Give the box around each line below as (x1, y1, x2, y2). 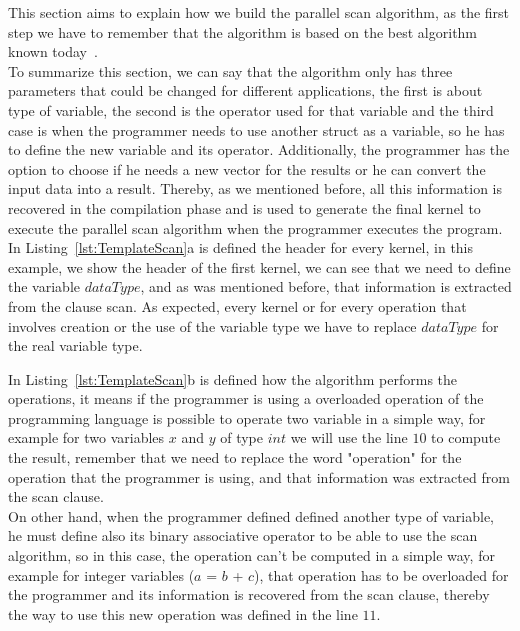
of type (220, 427, 263, 448)
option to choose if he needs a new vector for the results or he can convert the (8, 158, 486, 179)
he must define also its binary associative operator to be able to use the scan (8, 525, 478, 546)
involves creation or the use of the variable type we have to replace (8, 315, 417, 336)
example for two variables (8, 427, 165, 448)
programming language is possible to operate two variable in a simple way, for (8, 407, 486, 428)
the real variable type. (8, 335, 143, 356)
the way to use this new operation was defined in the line (8, 603, 358, 624)
